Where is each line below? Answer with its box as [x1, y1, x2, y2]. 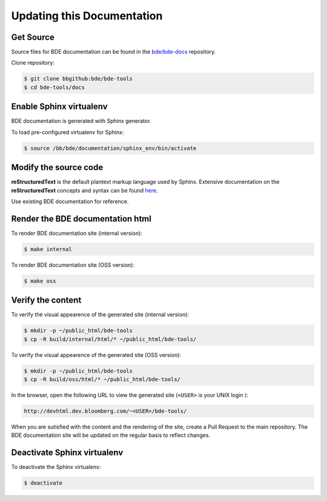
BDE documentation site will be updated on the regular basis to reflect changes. [11, 431, 211, 439]
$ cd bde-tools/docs [24, 83, 85, 91]
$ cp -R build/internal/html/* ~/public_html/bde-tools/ [24, 336, 197, 342]
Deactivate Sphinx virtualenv [11, 448, 124, 458]
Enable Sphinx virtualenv [11, 102, 108, 112]
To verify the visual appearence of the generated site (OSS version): [11, 351, 182, 358]
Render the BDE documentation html [11, 214, 151, 224]
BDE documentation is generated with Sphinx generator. [11, 117, 151, 125]
